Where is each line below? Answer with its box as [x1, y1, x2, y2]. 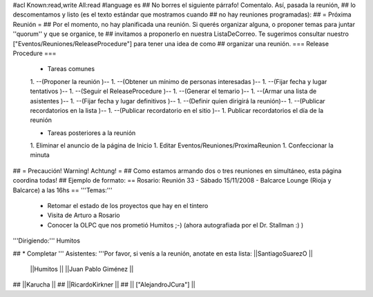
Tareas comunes [47, 65, 95, 73]
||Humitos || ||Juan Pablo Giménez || [30, 265, 134, 273]
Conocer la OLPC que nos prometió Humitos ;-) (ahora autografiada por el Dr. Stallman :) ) [47, 221, 304, 229]
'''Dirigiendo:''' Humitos [12, 236, 81, 245]
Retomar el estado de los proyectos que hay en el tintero [47, 202, 209, 210]
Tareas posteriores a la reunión [47, 128, 136, 137]
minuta [30, 151, 50, 159]
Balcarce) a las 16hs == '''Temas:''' [12, 186, 113, 194]
